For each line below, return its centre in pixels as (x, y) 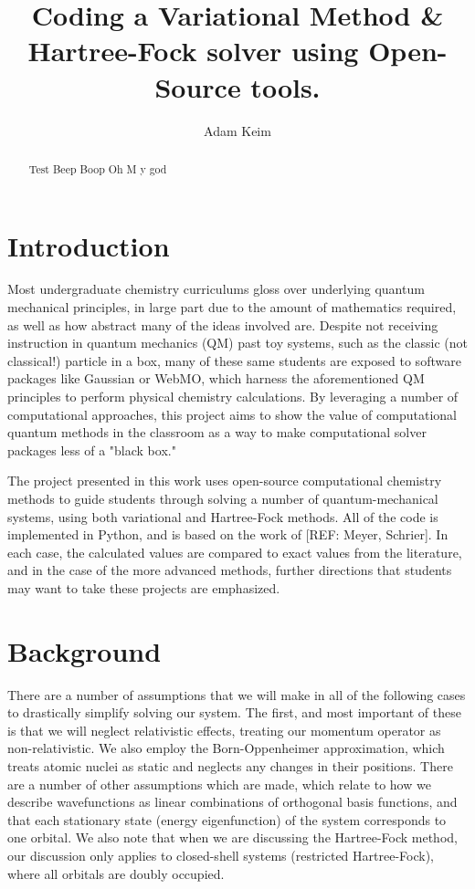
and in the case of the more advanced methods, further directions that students (230, 570)
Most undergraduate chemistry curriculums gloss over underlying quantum (216, 289)
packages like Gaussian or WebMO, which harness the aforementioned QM (216, 378)
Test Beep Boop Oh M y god (98, 168)
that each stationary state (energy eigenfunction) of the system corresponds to (227, 819)
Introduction (89, 245)
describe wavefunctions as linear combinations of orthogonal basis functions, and (232, 802)
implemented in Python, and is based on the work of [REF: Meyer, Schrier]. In (228, 534)
